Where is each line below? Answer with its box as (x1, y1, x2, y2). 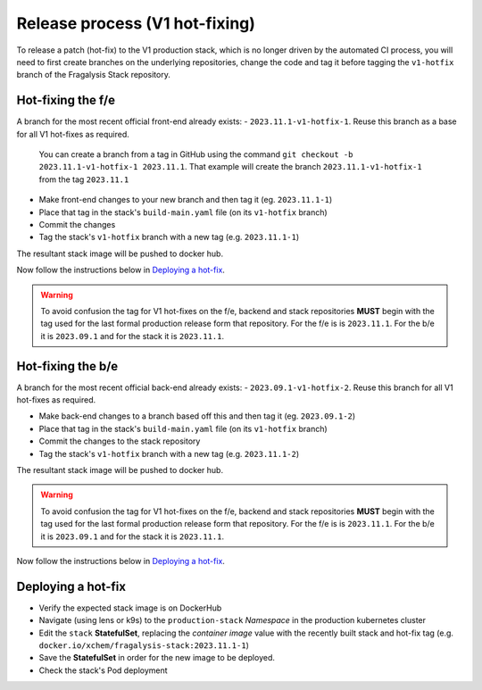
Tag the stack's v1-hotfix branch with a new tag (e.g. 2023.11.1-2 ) (38, 448, 300, 459)
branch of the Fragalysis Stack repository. (16, 70, 171, 80)
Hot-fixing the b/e (16, 358, 119, 374)
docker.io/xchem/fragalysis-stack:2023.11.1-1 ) (38, 639, 249, 651)
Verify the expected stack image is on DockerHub (38, 603, 222, 613)
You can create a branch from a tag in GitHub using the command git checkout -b (38, 149, 353, 160)
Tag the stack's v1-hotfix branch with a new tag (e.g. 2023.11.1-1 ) (38, 232, 300, 243)
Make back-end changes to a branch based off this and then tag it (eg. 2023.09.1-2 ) (38, 411, 356, 421)
